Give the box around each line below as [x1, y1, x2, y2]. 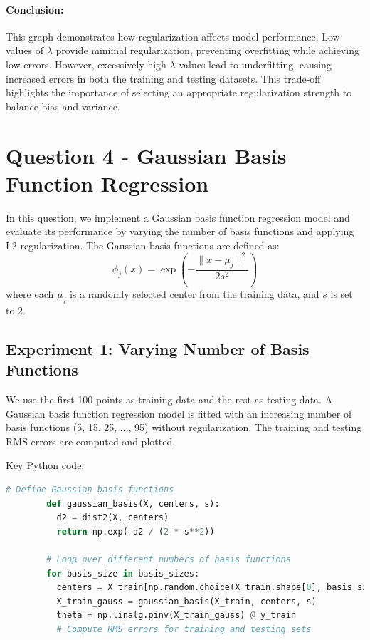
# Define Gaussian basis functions [6, 484, 174, 495]
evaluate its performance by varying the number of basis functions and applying [6, 224, 354, 239]
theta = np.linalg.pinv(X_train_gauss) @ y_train [56, 610, 297, 621]
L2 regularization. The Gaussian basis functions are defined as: [6, 237, 280, 252]
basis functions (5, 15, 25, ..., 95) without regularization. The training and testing [6, 420, 362, 435]
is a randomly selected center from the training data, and [69, 286, 319, 301]
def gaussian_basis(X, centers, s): [46, 498, 220, 509]
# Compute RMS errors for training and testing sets [56, 624, 312, 634]
